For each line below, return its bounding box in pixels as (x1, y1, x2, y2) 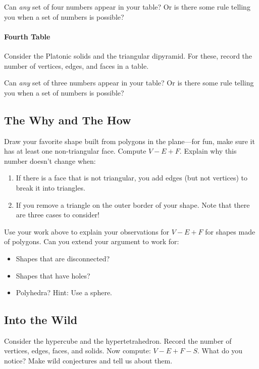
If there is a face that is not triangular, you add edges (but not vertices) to (16, 172, 247, 183)
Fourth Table (4, 31, 50, 41)
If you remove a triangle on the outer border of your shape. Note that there (16, 199, 250, 210)
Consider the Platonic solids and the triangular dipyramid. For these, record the (4, 50, 252, 61)
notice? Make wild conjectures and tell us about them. (4, 355, 173, 366)
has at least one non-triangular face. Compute (4, 146, 146, 156)
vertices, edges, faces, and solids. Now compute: (4, 345, 151, 356)
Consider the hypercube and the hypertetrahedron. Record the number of (4, 335, 232, 346)
